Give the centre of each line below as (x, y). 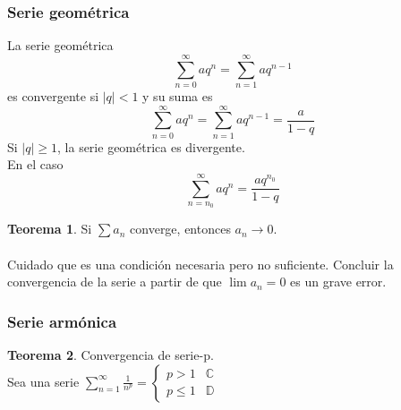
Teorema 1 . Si (50, 229)
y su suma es (178, 95)
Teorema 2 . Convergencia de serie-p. (111, 355)
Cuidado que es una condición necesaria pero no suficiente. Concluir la (200, 264)
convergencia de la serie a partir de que (115, 282)
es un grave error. (338, 282)
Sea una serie (43, 381)
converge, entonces (180, 229)
